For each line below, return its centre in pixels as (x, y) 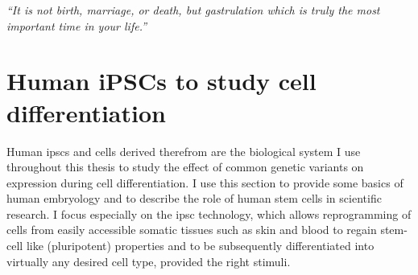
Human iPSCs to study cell (161, 81)
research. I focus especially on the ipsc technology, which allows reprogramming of (209, 213)
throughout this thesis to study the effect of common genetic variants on (185, 167)
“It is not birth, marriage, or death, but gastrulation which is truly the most (193, 10)
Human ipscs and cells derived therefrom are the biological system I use (184, 151)
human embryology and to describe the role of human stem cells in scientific (194, 198)
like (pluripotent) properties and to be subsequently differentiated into (200, 246)
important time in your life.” (77, 25)
